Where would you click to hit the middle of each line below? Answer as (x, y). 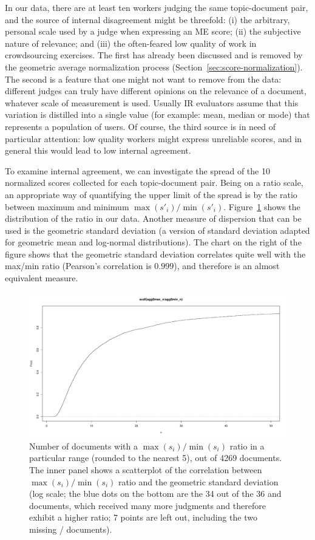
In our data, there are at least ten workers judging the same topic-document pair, (157, 7)
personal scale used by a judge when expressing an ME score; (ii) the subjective (153, 31)
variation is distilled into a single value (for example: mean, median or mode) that (157, 114)
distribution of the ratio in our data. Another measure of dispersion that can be (153, 218)
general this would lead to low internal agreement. (98, 150)
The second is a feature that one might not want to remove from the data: (143, 79)
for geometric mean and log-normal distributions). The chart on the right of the (153, 242)
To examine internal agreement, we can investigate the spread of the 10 (137, 170)
